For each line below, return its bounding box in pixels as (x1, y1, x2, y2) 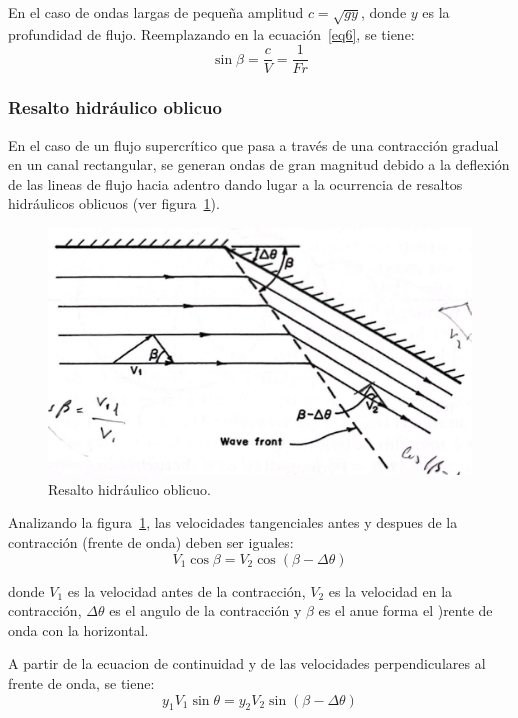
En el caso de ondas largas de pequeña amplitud (8, 2, 304, 22)
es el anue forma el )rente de (318, 600, 493, 621)
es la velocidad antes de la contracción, (67, 580, 306, 601)
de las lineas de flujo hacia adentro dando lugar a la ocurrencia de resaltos (8, 173, 463, 194)
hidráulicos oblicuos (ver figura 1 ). (8, 193, 220, 214)
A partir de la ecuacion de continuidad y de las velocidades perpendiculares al (8, 653, 486, 674)
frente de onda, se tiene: (8, 672, 155, 693)
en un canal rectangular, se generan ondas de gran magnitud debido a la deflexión (8, 154, 510, 175)
